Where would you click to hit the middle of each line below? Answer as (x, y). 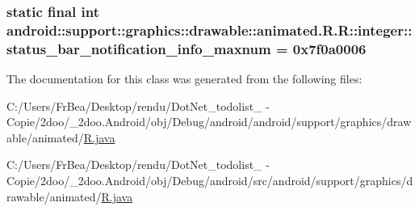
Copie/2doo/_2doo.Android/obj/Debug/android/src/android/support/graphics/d (210, 181)
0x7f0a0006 (329, 48)
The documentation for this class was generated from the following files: (184, 79)
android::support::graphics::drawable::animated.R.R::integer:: (209, 30)
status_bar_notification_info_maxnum (139, 48)
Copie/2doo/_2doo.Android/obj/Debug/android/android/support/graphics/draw (209, 122)
